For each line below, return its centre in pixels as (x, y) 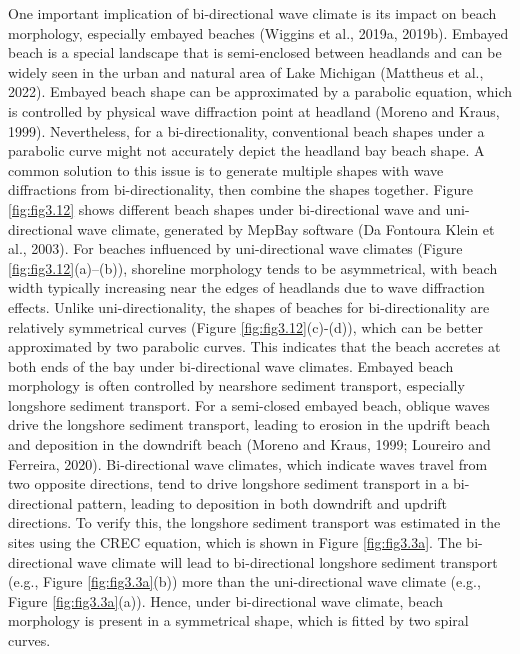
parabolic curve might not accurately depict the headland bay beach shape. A (246, 150)
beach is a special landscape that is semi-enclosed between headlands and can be (255, 52)
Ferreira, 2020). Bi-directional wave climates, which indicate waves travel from (248, 463)
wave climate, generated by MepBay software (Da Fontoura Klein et (286, 228)
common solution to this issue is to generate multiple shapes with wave (226, 169)
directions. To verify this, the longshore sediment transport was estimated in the (254, 522)
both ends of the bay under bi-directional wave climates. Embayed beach (231, 365)
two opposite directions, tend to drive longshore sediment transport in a (228, 483)
